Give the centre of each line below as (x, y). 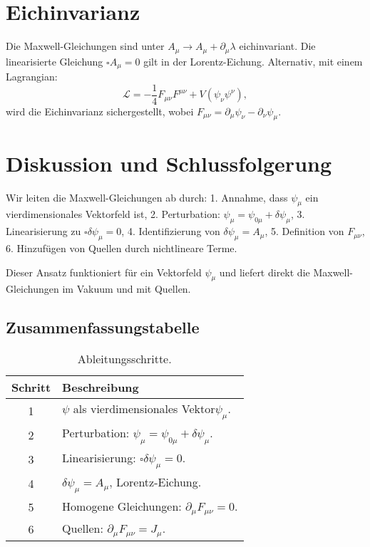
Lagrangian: (32, 77)
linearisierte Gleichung (55, 61)
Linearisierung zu (43, 231)
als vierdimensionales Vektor (144, 409)
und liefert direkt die (264, 272)
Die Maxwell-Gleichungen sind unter (85, 46)
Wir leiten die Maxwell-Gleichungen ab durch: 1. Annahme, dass (147, 197)
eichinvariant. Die (277, 46)
